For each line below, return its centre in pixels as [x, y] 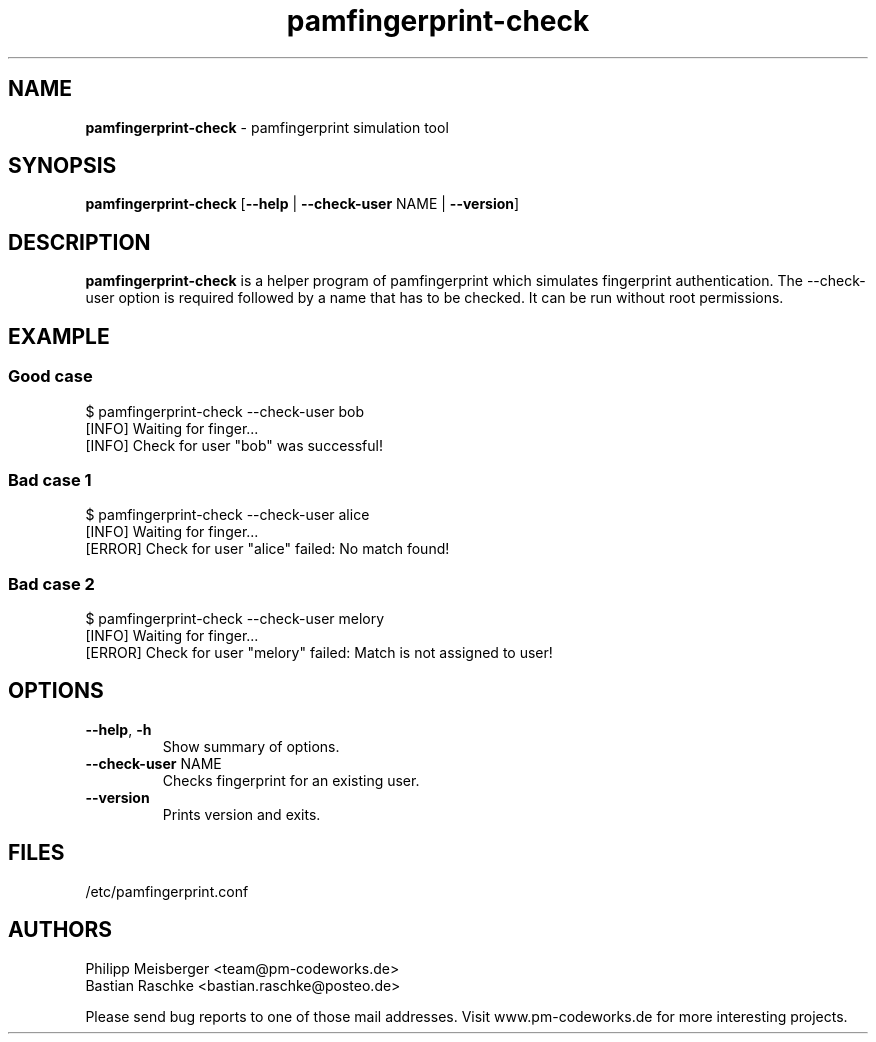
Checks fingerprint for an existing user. [291, 780]
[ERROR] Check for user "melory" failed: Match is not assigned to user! [319, 652]
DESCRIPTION [79, 242]
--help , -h [118, 729]
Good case [50, 376]
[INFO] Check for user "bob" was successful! [234, 445]
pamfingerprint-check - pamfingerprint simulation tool [267, 127]
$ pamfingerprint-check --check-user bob [225, 411]
